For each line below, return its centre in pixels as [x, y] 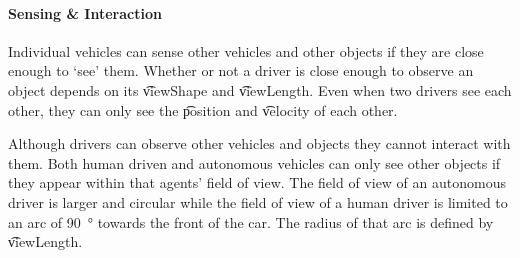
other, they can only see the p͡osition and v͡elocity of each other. [203, 109]
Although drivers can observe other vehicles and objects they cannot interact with [259, 143]
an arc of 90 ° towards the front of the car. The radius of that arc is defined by [251, 221]
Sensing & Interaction [85, 12]
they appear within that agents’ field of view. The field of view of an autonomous [257, 182]
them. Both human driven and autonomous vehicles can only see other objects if [254, 162]
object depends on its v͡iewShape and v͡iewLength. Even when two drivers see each [260, 89]
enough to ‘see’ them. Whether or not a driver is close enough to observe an [241, 70]
